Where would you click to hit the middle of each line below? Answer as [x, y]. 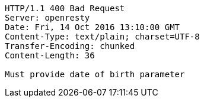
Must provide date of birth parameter [95, 74]
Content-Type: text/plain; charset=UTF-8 [102, 37]
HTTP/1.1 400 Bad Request [65, 8]
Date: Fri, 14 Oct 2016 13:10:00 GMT [93, 27]
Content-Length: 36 [50, 55]
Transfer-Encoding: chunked [70, 46]
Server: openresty [47, 18]
